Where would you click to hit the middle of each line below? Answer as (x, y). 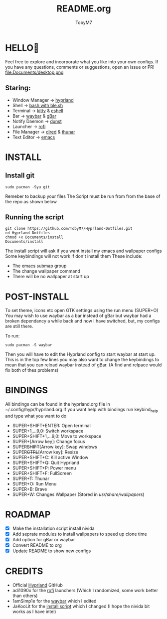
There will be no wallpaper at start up (51, 277)
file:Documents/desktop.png (34, 72)
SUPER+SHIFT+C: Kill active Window (50, 457)
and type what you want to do (36, 416)
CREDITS (24, 571)
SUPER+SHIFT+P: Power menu (44, 468)
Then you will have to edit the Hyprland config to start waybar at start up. (81, 354)
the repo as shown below (31, 201)
